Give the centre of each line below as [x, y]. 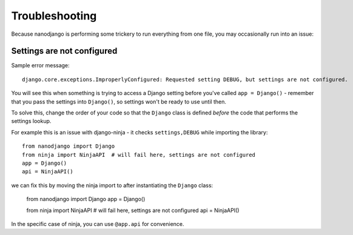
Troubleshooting [54, 16]
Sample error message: [40, 65]
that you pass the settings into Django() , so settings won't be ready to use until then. [119, 101]
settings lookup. [31, 121]
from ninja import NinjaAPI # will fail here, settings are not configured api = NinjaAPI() [133, 210]
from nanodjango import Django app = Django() [86, 199]
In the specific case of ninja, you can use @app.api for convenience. [98, 223]
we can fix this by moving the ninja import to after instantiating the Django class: [112, 185]
